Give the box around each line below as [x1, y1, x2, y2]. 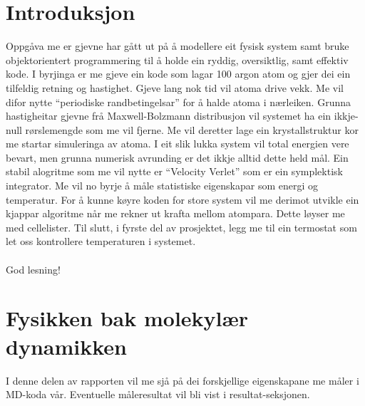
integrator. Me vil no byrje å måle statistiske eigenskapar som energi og [6, 178, 319, 193]
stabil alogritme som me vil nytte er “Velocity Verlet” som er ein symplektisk [6, 164, 343, 179]
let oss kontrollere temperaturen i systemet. [6, 234, 196, 249]
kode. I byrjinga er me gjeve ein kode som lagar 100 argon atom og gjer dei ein [6, 66, 351, 81]
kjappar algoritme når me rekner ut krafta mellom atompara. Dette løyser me [6, 206, 345, 221]
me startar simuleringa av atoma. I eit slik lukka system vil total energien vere [6, 136, 349, 151]
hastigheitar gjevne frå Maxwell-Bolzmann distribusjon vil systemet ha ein [6, 108, 331, 123]
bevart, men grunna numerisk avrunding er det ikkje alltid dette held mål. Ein [6, 150, 349, 165]
